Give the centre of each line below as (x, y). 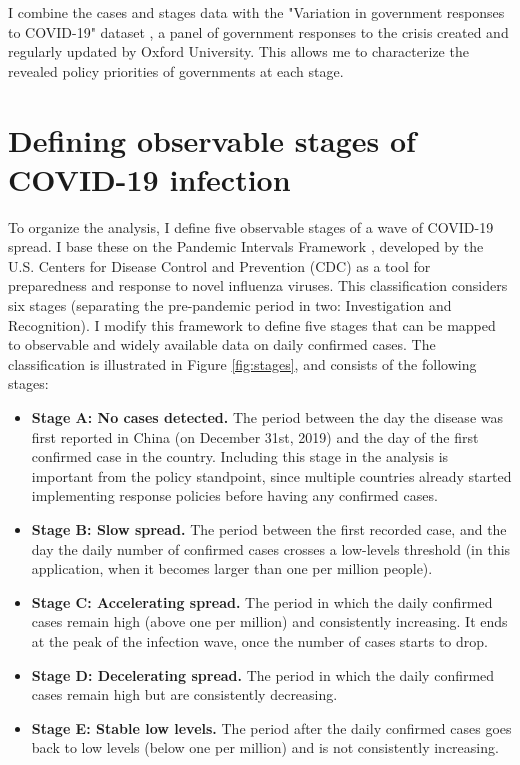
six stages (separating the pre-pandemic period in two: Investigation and (230, 305)
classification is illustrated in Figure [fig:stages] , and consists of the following (242, 363)
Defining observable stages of (212, 139)
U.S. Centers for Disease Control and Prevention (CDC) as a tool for (219, 265)
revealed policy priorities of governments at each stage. (176, 70)
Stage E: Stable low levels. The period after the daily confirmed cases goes (271, 727)
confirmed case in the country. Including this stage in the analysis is (240, 456)
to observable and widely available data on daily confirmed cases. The (222, 344)
